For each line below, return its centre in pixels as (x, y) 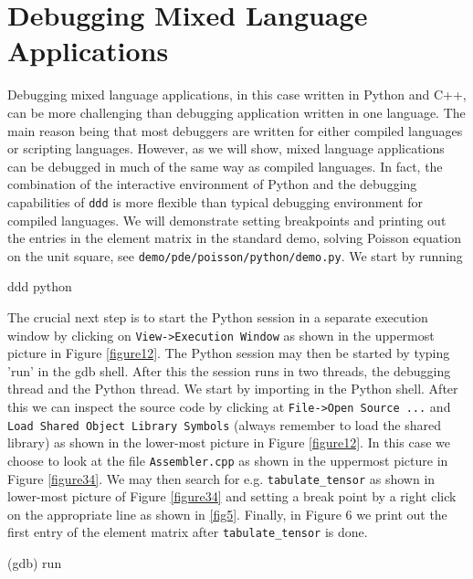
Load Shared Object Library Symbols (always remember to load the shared (225, 424)
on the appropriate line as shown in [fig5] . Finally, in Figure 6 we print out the (227, 514)
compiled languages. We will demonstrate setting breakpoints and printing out (227, 220)
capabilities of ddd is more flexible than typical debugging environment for (215, 201)
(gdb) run (35, 563)
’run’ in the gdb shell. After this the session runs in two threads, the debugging (229, 370)
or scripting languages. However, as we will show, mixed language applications (226, 148)
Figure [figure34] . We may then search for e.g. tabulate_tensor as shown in (221, 478)
